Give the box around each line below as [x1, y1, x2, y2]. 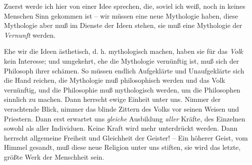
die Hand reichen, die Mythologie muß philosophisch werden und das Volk [4, 75, 226, 85]
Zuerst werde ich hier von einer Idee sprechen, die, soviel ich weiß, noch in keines [4, 1, 246, 11]
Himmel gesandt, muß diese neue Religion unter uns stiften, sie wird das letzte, [4, 142, 241, 152]
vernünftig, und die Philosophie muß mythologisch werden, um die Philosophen [4, 84, 241, 94]
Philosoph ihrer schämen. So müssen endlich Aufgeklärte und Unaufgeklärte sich [4, 65, 244, 75]
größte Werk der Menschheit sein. [4, 151, 105, 162]
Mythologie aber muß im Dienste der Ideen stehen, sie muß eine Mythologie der [4, 20, 242, 30]
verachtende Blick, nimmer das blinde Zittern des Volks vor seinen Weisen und [4, 103, 239, 114]
